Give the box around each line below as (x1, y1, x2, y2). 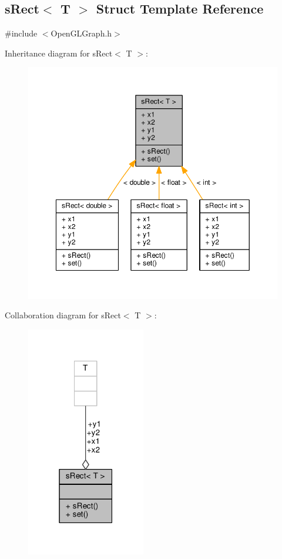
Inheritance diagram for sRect (5, 46, 113, 59)
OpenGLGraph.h (51, 27, 112, 39)
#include (5, 27, 38, 39)
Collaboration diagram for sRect (5, 309, 121, 321)
